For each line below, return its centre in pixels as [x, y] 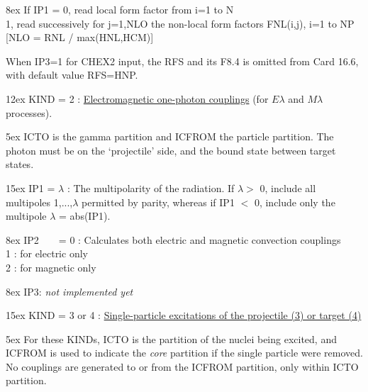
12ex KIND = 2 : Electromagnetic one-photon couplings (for [137, 98]
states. [20, 164]
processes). [29, 112]
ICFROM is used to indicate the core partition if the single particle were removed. [184, 353]
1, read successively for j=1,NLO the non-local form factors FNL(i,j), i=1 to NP [180, 23]
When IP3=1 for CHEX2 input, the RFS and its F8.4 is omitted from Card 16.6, [182, 61]
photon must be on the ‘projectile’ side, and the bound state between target [171, 150]
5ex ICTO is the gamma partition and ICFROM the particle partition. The [170, 136]
